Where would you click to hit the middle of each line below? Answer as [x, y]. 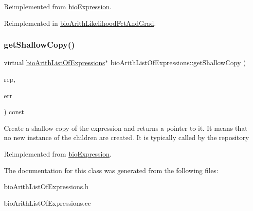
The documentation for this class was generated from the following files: [111, 170]
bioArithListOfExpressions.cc [47, 202]
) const [14, 112]
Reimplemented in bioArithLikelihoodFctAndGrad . [80, 23]
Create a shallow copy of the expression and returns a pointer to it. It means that [126, 128]
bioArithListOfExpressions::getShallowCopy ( [178, 62]
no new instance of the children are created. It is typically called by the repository [126, 137]
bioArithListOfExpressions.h [46, 186]
